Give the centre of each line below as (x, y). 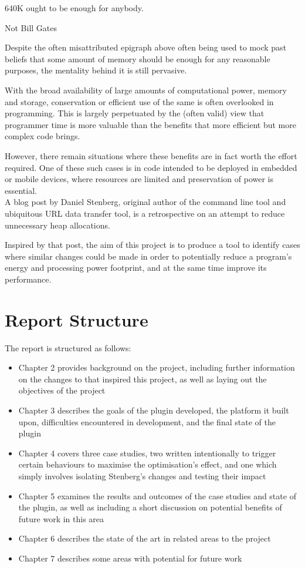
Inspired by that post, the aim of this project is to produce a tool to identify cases (152, 245)
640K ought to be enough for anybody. (74, 8)
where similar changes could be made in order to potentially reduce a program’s (148, 256)
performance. (28, 279)
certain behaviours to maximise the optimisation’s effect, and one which (148, 464)
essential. (21, 190)
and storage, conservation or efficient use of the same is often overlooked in (139, 101)
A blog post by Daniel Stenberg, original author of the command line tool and (145, 202)
